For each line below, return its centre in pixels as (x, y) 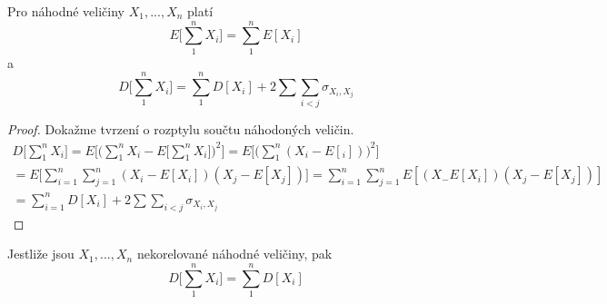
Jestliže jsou (41, 254)
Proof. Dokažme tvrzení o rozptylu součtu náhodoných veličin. (181, 129)
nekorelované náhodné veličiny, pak (234, 254)
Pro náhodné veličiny (66, 11)
